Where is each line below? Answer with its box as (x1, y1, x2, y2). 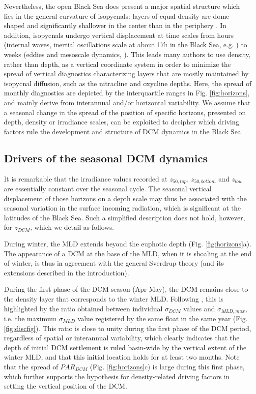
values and (183, 303, 215, 313)
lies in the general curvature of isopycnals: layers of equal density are (4, 10, 211, 21)
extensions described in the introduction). (4, 267, 129, 277)
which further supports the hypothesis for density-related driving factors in (4, 371, 230, 381)
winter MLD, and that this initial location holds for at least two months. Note (4, 352, 240, 362)
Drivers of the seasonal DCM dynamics (4, 150, 208, 165)
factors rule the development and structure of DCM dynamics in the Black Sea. (4, 126, 243, 136)
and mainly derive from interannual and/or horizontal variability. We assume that (4, 97, 251, 107)
